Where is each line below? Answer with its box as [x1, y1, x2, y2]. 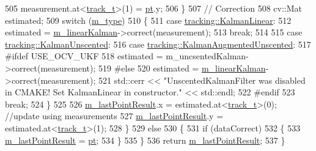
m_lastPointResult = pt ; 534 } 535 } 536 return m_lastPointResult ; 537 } [5, 133, 285, 146]
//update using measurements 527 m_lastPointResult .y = [5, 109, 224, 122]
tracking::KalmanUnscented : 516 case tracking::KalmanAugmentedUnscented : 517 [5, 37, 311, 50]
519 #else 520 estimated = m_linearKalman [98, 61, 266, 74]
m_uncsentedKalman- [166, 50, 249, 62]
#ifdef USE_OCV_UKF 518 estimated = [5, 50, 163, 62]
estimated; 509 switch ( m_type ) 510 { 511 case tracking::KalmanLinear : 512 [5, 13, 292, 26]
